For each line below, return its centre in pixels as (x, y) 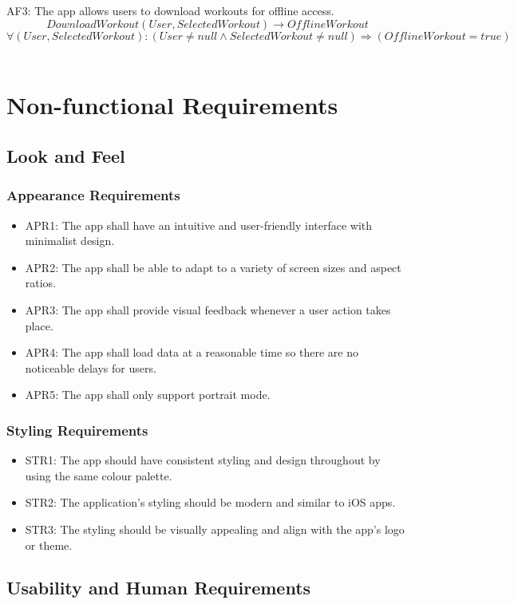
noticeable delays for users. (91, 367)
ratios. (41, 283)
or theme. (49, 545)
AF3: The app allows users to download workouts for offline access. (170, 10)
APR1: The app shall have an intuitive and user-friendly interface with (199, 225)
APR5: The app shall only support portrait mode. (148, 395)
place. (39, 325)
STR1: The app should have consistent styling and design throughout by (203, 460)
